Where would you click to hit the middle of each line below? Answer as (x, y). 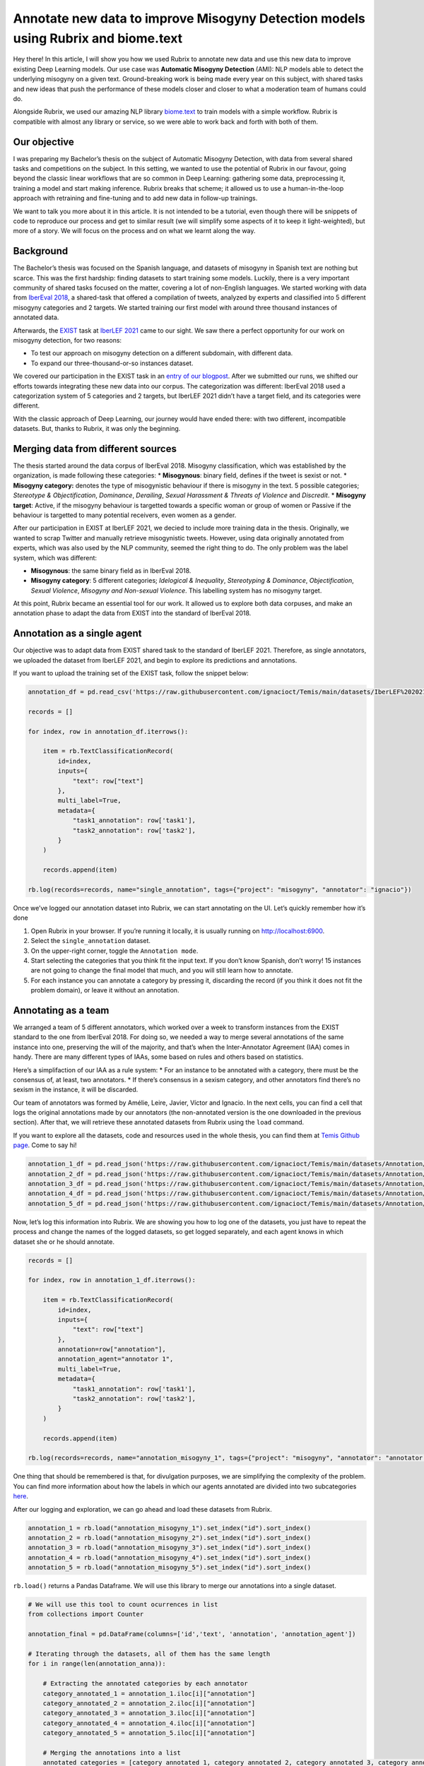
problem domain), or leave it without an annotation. (105, 990)
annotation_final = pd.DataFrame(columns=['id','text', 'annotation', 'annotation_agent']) (192, 1634)
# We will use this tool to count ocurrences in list (123, 1605)
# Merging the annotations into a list (112, 1753)
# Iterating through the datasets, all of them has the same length (149, 1654)
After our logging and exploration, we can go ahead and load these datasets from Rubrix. (142, 1509)
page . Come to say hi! (45, 1145)
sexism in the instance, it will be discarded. (76, 1090)
